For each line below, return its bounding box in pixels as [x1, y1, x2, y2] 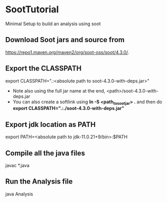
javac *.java [5, 162, 30, 168]
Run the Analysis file [5, 177, 73, 186]
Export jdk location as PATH [5, 120, 96, 129]
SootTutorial [5, 4, 59, 15]
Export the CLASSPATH [5, 64, 82, 73]
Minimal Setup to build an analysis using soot [5, 21, 101, 27]
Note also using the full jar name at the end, [12, 87, 105, 94]
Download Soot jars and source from [5, 35, 125, 44]
